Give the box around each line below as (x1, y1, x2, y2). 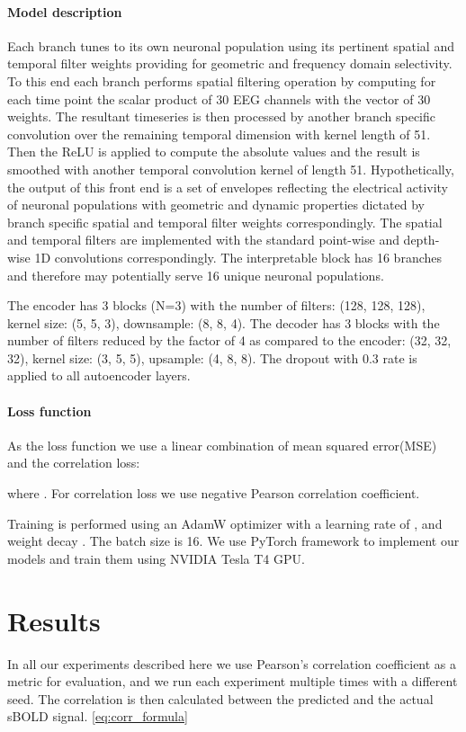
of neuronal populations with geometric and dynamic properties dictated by (7, 195, 425, 214)
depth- (403, 230, 440, 249)
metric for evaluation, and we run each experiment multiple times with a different (7, 672, 458, 691)
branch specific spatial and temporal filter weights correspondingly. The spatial (7, 212, 443, 231)
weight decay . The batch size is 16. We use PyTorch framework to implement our (7, 531, 460, 550)
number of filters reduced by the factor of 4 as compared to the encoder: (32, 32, (7, 331, 452, 350)
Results (7, 602, 101, 638)
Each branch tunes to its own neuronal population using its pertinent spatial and (7, 36, 454, 55)
